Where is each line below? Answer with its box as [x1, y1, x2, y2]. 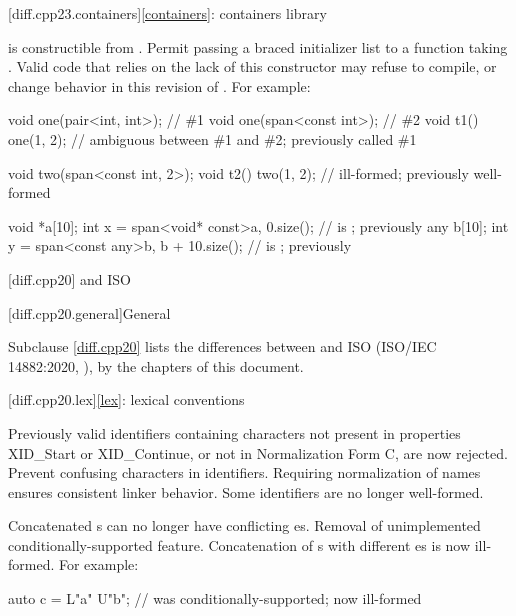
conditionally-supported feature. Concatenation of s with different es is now [8, 534, 471, 555]
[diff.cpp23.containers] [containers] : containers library [8, 3, 327, 23]
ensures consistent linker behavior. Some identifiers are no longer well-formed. [8, 481, 484, 502]
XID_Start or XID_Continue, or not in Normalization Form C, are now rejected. [8, 442, 508, 463]
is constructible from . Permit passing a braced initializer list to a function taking [8, 36, 508, 57]
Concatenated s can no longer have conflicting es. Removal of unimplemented [8, 515, 481, 536]
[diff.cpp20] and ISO [8, 268, 131, 289]
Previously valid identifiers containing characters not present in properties [8, 422, 461, 443]
